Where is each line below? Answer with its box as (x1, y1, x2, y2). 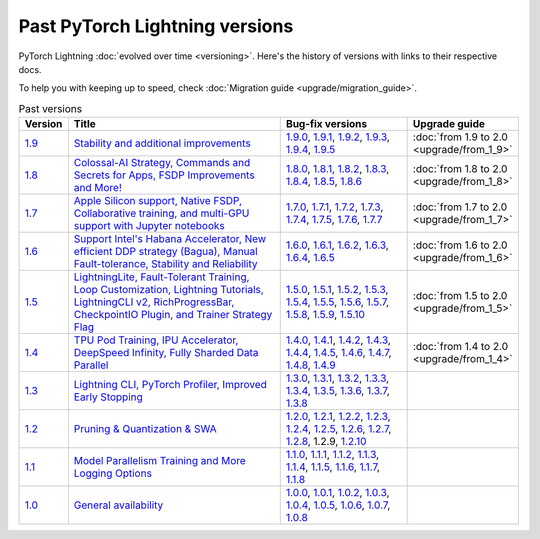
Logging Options (73, 466, 152, 480)
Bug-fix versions (285, 117, 368, 131)
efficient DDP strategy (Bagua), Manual (73, 245, 259, 259)
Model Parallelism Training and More (73, 454, 247, 468)
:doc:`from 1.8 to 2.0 (412, 162, 508, 176)
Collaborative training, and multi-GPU (73, 206, 250, 220)
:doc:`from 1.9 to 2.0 (412, 130, 509, 144)
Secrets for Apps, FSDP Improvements (73, 168, 255, 182)
